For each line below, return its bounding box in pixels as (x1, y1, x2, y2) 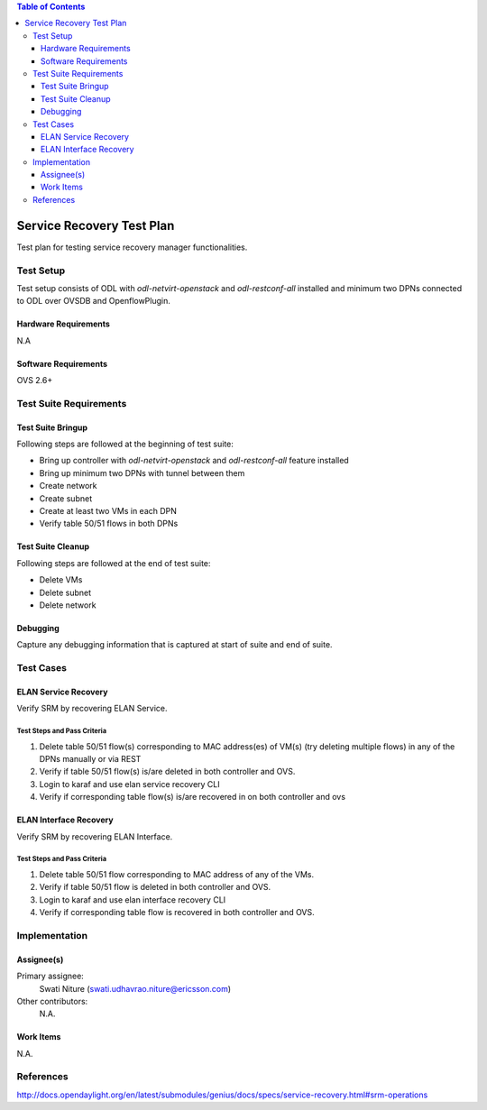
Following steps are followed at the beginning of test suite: (16, 438, 234, 450)
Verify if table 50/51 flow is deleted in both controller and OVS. (39, 882, 271, 893)
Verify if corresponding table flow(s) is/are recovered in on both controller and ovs (39, 792, 346, 803)
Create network (39, 481, 97, 491)
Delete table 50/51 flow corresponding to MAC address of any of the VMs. (39, 868, 315, 879)
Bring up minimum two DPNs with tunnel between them (39, 467, 245, 478)
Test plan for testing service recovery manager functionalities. (16, 242, 248, 252)
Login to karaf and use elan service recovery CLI (39, 778, 220, 789)
